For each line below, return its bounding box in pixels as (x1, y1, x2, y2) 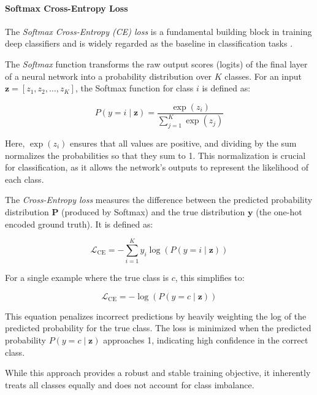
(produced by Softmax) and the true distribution (61, 205, 245, 218)
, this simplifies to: (175, 271, 245, 284)
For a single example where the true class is (5, 271, 169, 284)
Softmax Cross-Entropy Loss (5, 1, 128, 14)
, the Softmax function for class (75, 82, 194, 94)
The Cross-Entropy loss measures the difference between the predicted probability (5, 193, 313, 206)
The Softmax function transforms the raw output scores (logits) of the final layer (5, 57, 308, 70)
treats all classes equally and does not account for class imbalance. (5, 378, 254, 391)
